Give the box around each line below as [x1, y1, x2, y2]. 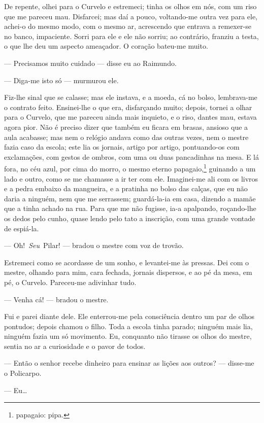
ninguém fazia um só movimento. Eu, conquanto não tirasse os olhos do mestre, [4, 331, 252, 341]
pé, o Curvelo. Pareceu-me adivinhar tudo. [4, 276, 137, 287]
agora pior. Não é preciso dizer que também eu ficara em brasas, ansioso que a [4, 121, 248, 132]
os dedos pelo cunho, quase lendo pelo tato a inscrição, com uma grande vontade [4, 213, 255, 223]
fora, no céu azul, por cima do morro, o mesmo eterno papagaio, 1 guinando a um [4, 162, 256, 173]
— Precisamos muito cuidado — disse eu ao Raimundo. [4, 57, 177, 68]
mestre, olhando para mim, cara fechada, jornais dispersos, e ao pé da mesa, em [4, 267, 252, 277]
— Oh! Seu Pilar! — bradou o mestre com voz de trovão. [4, 240, 184, 251]
